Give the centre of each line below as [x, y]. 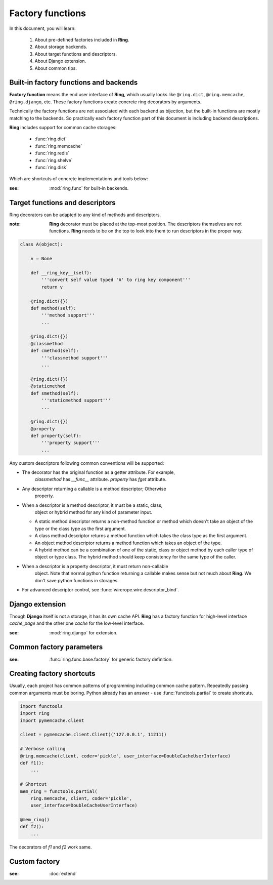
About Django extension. [60, 61]
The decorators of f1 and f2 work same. [51, 847]
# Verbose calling [43, 749]
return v [52, 287]
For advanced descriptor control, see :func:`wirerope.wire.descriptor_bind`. [101, 589]
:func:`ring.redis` [52, 153]
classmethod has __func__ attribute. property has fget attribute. [101, 479]
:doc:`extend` [63, 873]
